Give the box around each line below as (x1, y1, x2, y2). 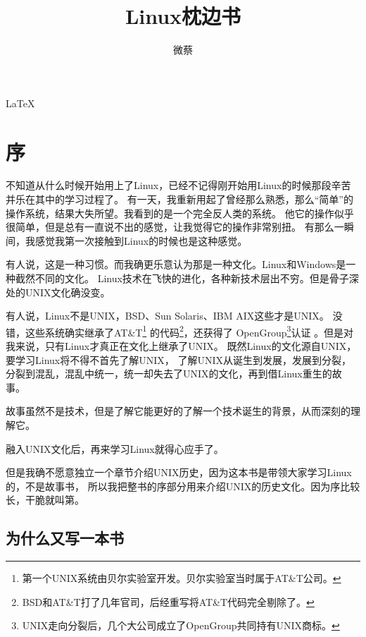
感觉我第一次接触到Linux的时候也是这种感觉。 (34, 233, 248, 248)
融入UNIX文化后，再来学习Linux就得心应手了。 (6, 441, 224, 456)
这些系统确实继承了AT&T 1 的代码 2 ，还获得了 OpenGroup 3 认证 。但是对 (25, 322, 354, 339)
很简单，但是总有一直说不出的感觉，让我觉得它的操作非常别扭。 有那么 (6, 219, 334, 234)
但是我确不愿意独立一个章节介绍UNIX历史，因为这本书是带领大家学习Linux (6, 465, 352, 480)
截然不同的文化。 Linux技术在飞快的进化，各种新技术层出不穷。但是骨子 (15, 271, 349, 285)
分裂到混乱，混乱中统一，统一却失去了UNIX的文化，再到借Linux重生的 (6, 366, 332, 381)
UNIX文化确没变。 (25, 284, 111, 299)
